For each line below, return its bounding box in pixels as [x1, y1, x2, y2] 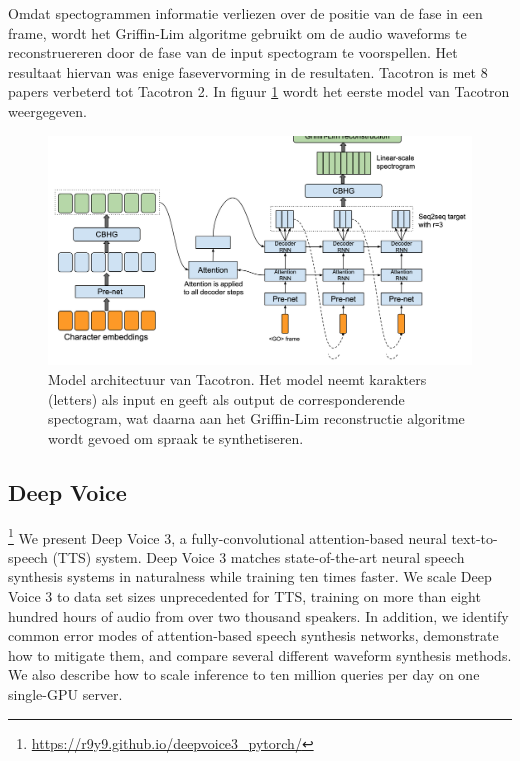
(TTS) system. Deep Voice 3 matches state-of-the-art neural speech [52, 546, 465, 567]
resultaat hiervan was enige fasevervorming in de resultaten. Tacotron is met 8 [8, 61, 488, 82]
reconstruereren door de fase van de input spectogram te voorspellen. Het [8, 42, 458, 63]
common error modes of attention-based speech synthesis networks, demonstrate [8, 625, 499, 646]
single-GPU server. [8, 683, 123, 704]
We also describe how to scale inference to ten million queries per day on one [8, 664, 480, 685]
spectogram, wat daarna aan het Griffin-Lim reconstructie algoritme [48, 408, 465, 429]
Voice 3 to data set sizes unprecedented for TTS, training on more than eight [8, 585, 481, 606]
